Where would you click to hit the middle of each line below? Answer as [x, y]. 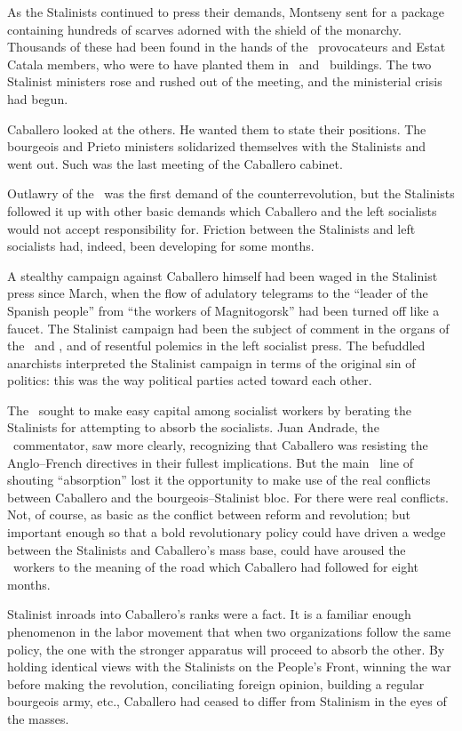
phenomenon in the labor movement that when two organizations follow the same [229, 631]
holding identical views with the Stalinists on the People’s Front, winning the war [229, 667]
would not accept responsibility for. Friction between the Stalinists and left [211, 228]
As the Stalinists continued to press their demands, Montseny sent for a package [226, 12]
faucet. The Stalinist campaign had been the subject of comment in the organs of [228, 328]
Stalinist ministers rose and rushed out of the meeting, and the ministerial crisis [225, 81]
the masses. [38, 718]
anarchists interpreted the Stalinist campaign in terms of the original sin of [211, 362]
